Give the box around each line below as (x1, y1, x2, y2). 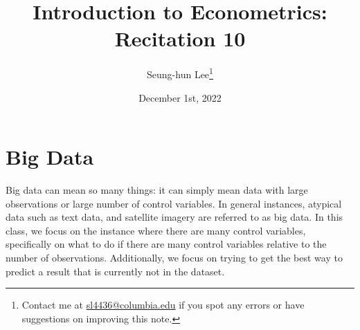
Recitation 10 (114, 24, 246, 53)
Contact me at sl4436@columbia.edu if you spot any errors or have (21, 297, 305, 312)
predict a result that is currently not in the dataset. (6, 264, 225, 278)
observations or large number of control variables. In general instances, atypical (6, 196, 342, 210)
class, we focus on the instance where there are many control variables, (6, 223, 306, 237)
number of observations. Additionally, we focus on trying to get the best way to (6, 250, 343, 265)
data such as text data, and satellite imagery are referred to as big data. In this (6, 210, 343, 224)
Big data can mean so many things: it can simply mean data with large (6, 183, 308, 197)
